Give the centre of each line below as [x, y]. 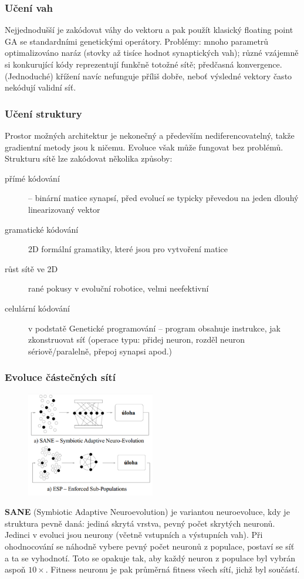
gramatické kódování [42, 229]
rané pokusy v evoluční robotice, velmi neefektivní [119, 288]
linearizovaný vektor [64, 209]
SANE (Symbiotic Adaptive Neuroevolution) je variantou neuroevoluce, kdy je [147, 512]
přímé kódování [32, 178]
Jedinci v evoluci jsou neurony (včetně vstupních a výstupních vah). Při [134, 535]
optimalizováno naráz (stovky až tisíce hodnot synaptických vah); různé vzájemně [152, 53]
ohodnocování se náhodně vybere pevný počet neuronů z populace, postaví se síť [150, 546]
